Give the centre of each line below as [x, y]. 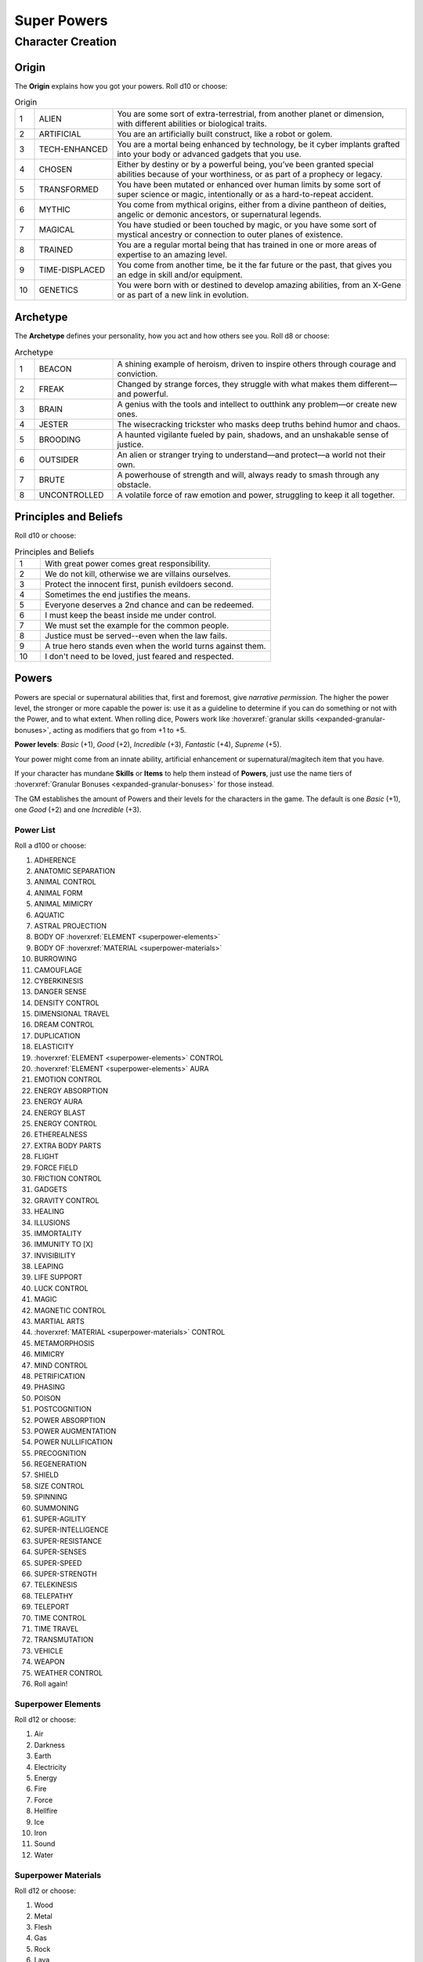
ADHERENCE [55, 860]
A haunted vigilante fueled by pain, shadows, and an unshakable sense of [253, 434]
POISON [47, 1398]
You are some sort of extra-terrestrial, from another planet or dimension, [251, 114]
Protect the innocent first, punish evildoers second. [139, 585]
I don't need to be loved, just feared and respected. [139, 657]
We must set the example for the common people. [137, 625]
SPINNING [51, 1497]
